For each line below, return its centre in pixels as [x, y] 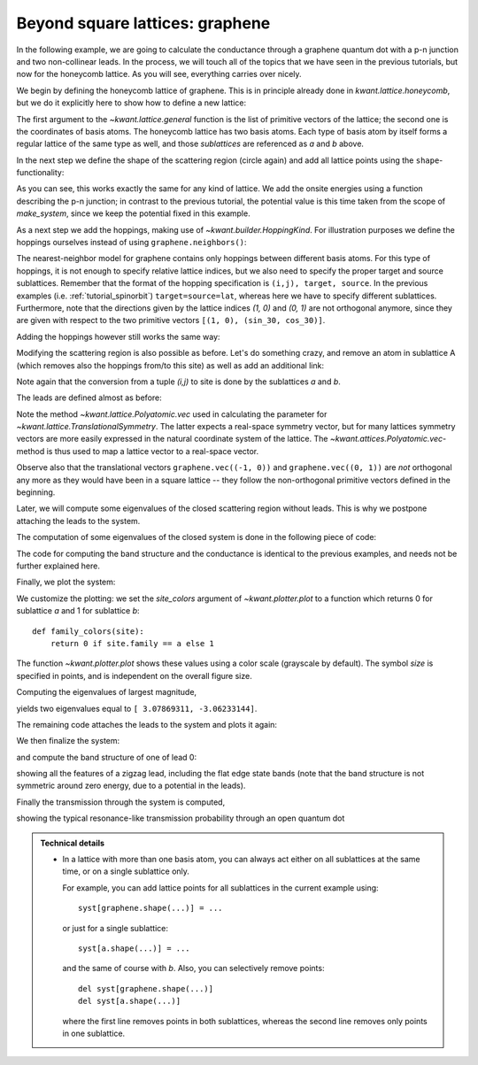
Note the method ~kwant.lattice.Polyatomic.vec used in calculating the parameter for [172, 414]
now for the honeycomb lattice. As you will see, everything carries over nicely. [159, 74]
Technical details [73, 843]
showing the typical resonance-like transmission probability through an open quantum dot [181, 818]
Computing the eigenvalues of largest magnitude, [107, 692]
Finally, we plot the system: [66, 582]
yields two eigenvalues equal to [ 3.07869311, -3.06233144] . [137, 708]
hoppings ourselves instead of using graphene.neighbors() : [131, 243]
